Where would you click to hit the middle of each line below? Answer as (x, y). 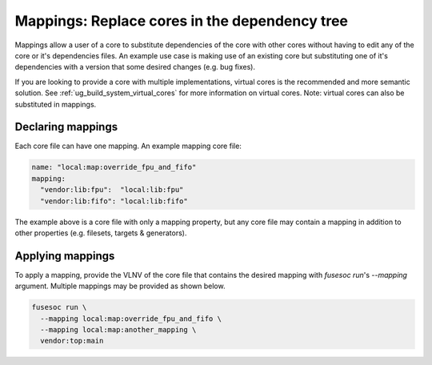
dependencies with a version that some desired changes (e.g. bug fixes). (135, 67)
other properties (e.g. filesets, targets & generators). (101, 233)
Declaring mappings (66, 127)
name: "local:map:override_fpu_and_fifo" (114, 167)
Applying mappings (65, 256)
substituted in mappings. (56, 104)
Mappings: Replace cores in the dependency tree (181, 21)
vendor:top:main (72, 341)
